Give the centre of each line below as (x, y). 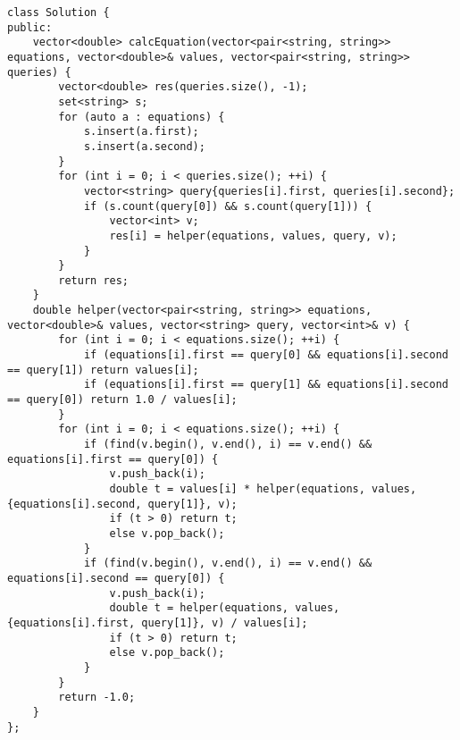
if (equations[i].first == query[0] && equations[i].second (266, 355)
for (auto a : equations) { (142, 117)
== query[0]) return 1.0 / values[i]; (122, 400)
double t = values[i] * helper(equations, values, (263, 489)
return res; (94, 280)
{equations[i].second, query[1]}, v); (122, 504)
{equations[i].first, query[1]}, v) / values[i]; (158, 622)
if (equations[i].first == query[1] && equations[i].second (266, 385)
